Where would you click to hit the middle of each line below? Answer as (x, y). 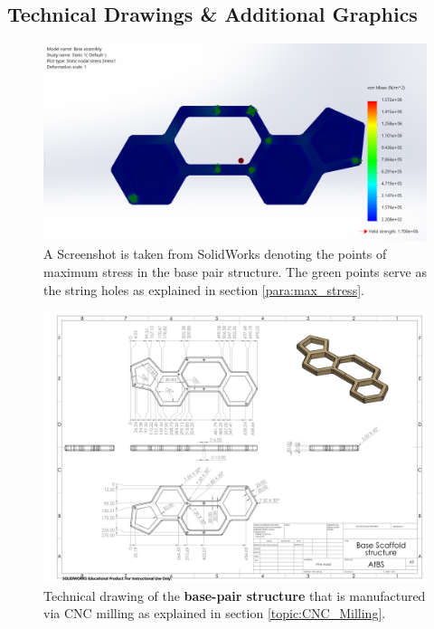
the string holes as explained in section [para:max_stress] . (204, 289)
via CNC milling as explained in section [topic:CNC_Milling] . (215, 613)
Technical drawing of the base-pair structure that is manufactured (235, 595)
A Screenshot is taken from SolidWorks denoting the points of (215, 254)
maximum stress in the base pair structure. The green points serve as (235, 272)
